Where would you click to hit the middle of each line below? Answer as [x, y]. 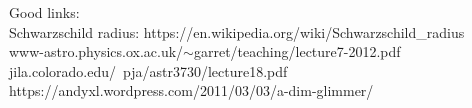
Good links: [44, 12]
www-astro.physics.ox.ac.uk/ [96, 51]
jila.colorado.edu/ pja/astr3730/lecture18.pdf [148, 70]
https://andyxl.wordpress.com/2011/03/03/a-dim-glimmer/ [191, 90]
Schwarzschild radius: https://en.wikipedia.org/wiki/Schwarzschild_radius [237, 31]
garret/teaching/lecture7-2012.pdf [297, 51]
